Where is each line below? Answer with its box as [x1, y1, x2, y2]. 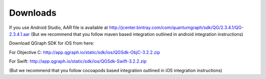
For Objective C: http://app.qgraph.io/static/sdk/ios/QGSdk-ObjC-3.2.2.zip [9, 49, 160, 55]
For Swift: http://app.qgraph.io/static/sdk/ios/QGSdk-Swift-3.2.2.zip [9, 58, 147, 64]
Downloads [9, 7, 57, 18]
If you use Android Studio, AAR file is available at [9, 25, 108, 30]
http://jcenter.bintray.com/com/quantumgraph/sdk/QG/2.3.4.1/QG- [109, 25, 244, 30]
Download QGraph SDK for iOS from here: [9, 40, 95, 46]
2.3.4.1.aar [9, 31, 30, 37]
